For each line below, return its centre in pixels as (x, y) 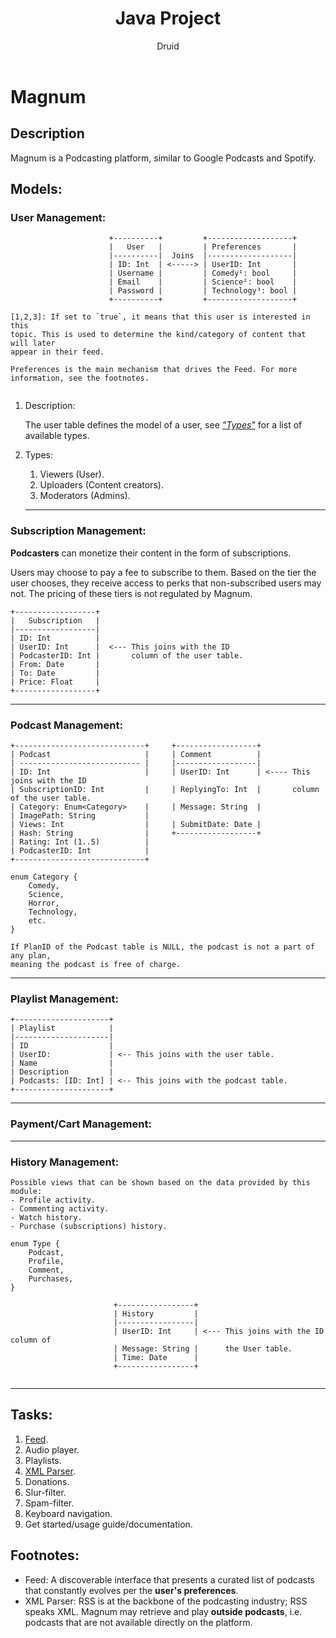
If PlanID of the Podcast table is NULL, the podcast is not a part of (162, 947)
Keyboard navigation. (68, 1513)
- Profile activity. (53, 1200)
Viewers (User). (72, 474)
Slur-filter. (45, 1492)
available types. (57, 436)
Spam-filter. (49, 1503)
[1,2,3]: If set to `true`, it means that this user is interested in (160, 317)
